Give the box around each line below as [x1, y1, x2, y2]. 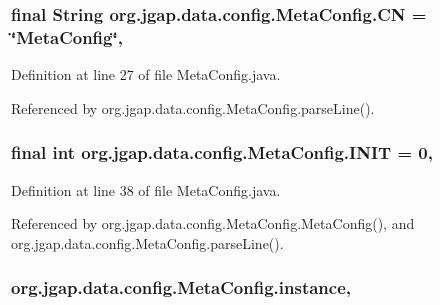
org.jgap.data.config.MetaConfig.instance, [11, 275, 352, 300]
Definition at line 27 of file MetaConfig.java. [11, 64, 281, 85]
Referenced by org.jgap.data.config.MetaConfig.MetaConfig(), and [11, 213, 415, 234]
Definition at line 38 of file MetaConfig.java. [11, 179, 281, 200]
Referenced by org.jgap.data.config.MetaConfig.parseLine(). [11, 97, 375, 118]
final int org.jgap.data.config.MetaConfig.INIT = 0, [11, 140, 433, 165]
